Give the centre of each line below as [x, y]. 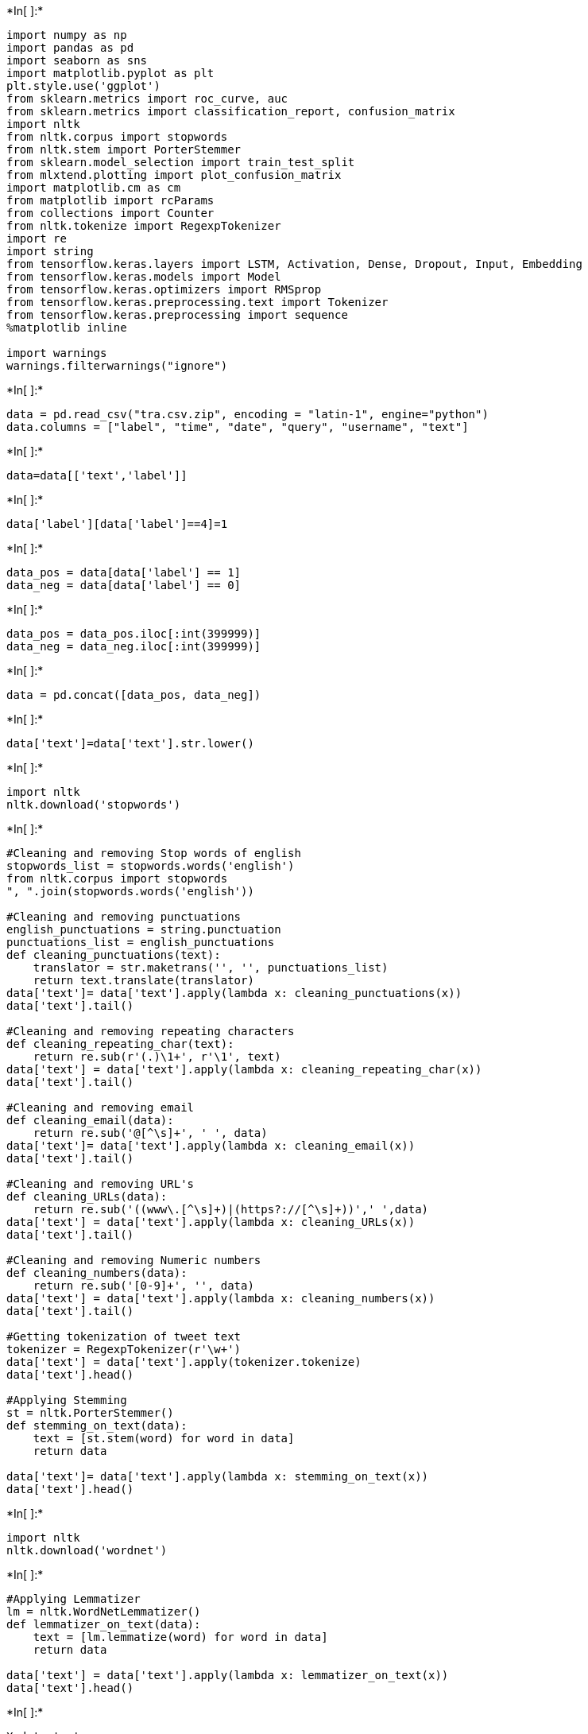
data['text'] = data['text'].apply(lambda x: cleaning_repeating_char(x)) [244, 1069]
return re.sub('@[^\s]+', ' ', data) [150, 1133]
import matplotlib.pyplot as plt [110, 73]
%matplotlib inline [67, 328]
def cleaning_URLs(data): [87, 1197]
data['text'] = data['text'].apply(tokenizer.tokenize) [184, 1362]
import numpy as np [67, 35]
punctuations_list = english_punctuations [141, 942]
